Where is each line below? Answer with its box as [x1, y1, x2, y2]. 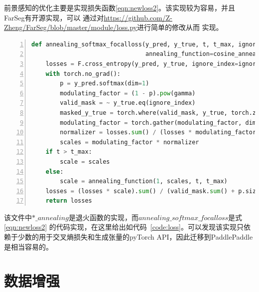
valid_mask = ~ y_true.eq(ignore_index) [60, 99, 196, 107]
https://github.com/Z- [104, 12, 172, 22]
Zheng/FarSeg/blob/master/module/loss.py [4, 22, 137, 32]
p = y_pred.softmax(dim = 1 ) [60, 80, 149, 87]
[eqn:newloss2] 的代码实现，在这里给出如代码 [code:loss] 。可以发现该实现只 [4, 222, 244, 232]
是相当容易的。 [4, 241, 53, 252]
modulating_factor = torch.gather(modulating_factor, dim [60, 119, 257, 126]
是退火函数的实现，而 [68, 212, 138, 222]
